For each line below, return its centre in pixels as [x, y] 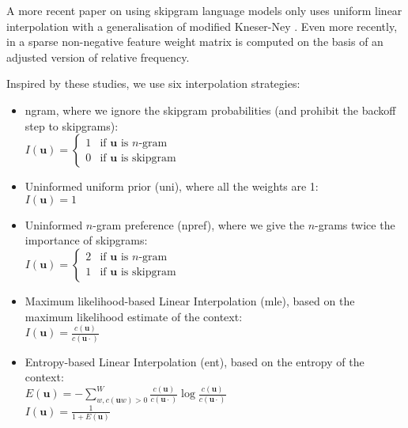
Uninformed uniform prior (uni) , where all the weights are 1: [172, 186]
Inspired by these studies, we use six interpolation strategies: [153, 83]
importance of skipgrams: [86, 240]
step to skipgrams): [72, 125]
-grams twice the [355, 224]
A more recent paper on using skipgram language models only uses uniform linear [204, 10]
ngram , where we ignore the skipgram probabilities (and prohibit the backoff [210, 110]
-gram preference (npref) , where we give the [198, 224]
